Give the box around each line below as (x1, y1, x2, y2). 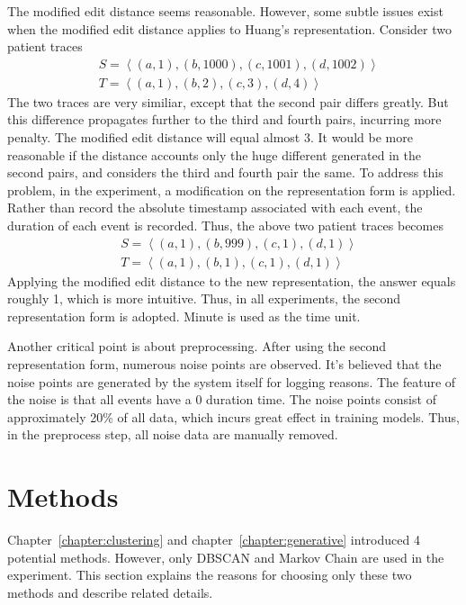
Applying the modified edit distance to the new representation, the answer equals (7, 271, 456, 290)
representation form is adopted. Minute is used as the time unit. (7, 306, 361, 325)
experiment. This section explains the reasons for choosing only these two (7, 565, 412, 584)
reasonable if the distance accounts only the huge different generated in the (7, 145, 421, 164)
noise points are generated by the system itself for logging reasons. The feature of (7, 372, 456, 391)
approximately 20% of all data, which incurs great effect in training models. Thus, (7, 407, 460, 426)
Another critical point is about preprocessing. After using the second (7, 337, 386, 356)
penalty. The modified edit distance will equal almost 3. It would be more (7, 128, 413, 147)
